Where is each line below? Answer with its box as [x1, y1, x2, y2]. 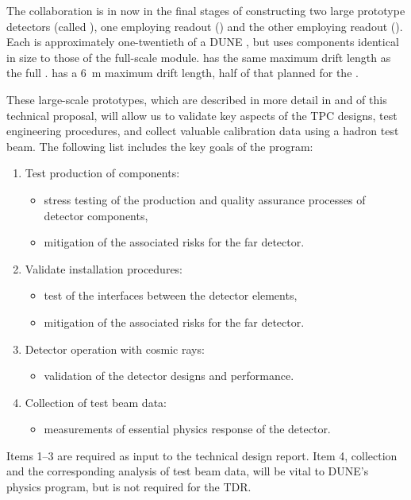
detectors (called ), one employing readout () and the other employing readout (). [6, 17, 403, 34]
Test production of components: [25, 165, 180, 181]
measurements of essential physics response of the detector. [44, 421, 331, 437]
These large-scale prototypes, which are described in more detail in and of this [6, 91, 387, 107]
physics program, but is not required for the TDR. [6, 479, 252, 495]
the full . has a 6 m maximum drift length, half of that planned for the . [6, 64, 359, 81]
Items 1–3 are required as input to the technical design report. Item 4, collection [6, 447, 398, 463]
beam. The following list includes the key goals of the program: [6, 138, 313, 154]
